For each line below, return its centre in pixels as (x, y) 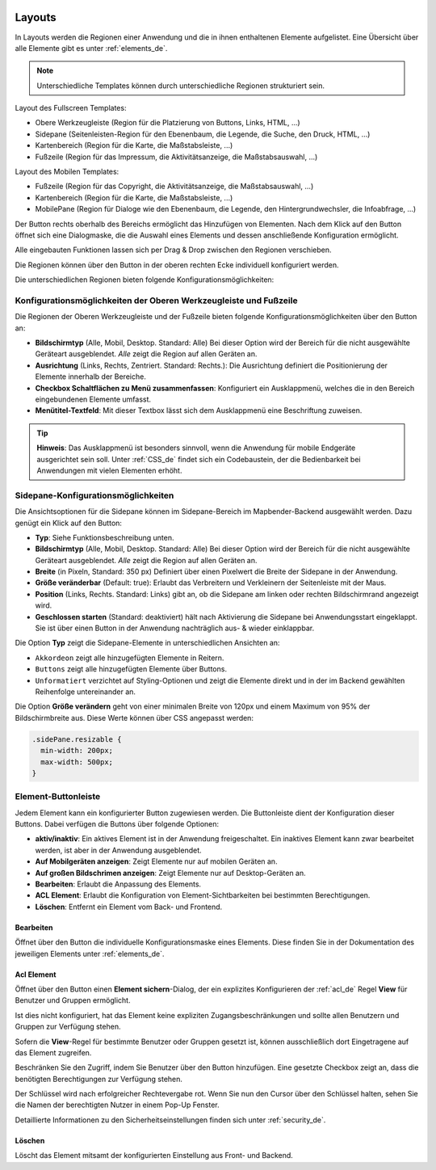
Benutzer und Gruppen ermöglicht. (73, 1000)
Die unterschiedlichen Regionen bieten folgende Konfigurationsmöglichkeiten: (145, 280)
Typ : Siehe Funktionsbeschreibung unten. (105, 537)
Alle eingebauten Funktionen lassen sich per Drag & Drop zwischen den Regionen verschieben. (173, 250)
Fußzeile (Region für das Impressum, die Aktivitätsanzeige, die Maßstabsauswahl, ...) (176, 157)
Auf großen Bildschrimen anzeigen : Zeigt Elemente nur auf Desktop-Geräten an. (170, 873)
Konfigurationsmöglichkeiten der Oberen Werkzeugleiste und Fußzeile (156, 301)
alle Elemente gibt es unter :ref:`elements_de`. (91, 48)
